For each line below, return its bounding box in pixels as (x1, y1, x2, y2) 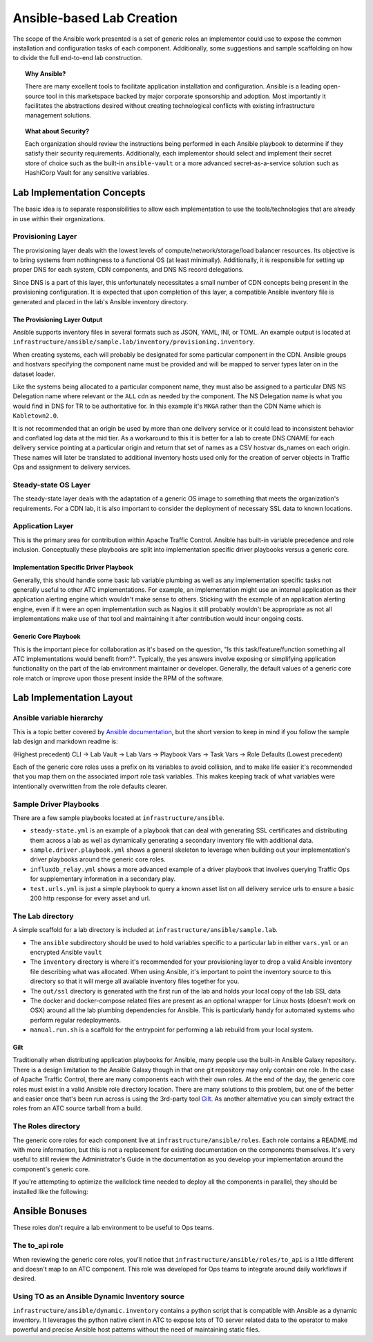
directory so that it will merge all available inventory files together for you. (30, 977, 240, 985)
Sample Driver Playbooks (12, 799, 99, 809)
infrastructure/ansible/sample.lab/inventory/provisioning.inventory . (12, 337, 256, 346)
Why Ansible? (25, 69, 66, 77)
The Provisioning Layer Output (12, 315, 103, 324)
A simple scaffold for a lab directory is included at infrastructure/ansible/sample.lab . (12, 926, 278, 934)
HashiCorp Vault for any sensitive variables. (25, 169, 150, 177)
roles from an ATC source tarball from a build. (12, 1104, 143, 1112)
